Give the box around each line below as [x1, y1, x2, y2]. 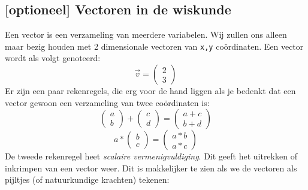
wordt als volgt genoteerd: [5, 52, 101, 64]
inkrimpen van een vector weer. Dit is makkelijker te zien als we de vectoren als [5, 161, 297, 174]
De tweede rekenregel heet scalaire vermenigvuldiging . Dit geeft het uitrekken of [5, 150, 297, 162]
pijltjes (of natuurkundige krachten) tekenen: [5, 173, 170, 186]
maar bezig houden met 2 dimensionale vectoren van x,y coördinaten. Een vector [5, 40, 304, 52]
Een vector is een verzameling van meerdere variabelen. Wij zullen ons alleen [5, 28, 287, 41]
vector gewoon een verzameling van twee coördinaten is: [5, 96, 210, 108]
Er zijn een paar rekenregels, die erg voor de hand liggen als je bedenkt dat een [5, 85, 296, 97]
